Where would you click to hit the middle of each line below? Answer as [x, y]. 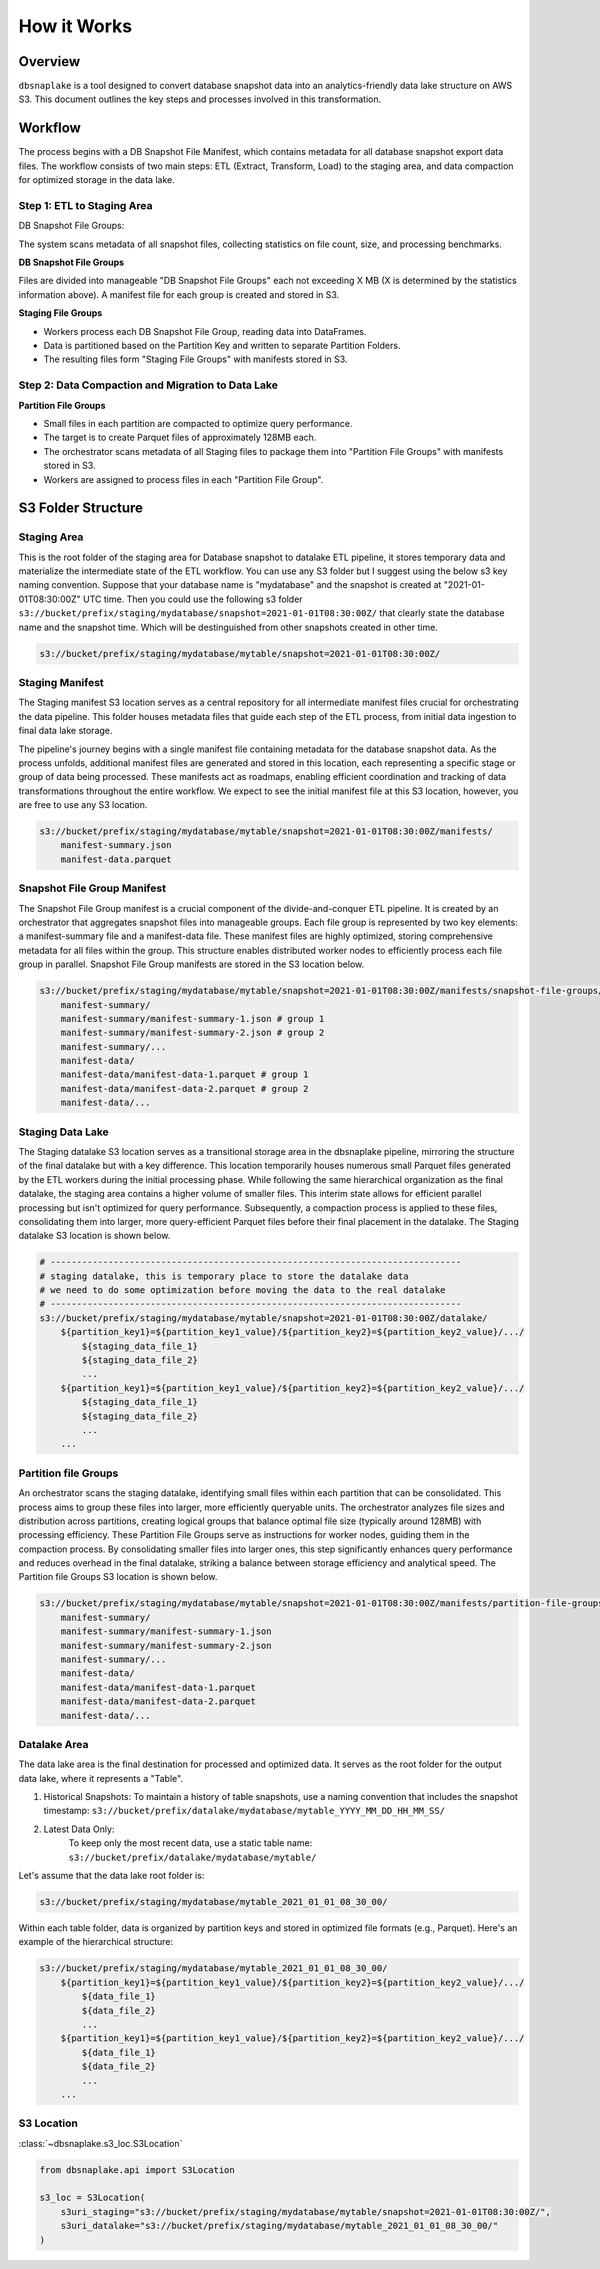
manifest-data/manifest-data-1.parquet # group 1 [184, 1074]
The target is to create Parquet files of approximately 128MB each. [180, 437]
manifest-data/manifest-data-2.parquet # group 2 [184, 1088]
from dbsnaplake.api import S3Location [137, 2169]
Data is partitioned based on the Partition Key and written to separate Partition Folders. [222, 346]
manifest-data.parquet [116, 859]
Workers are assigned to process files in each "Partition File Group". [183, 479]
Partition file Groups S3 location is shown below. [118, 1577]
